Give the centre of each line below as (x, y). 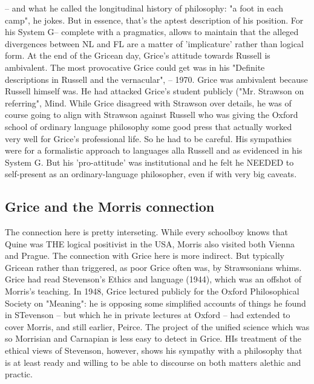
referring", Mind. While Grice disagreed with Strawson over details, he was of (148, 103)
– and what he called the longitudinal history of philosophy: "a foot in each (144, 8)
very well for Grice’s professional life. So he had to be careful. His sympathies (149, 138)
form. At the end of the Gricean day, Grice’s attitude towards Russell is (138, 55)
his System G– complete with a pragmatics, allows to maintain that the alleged (152, 32)
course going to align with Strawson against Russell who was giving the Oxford (152, 115)
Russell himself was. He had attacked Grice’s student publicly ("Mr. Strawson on (155, 91)
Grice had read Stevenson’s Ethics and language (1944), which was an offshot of (153, 279)
